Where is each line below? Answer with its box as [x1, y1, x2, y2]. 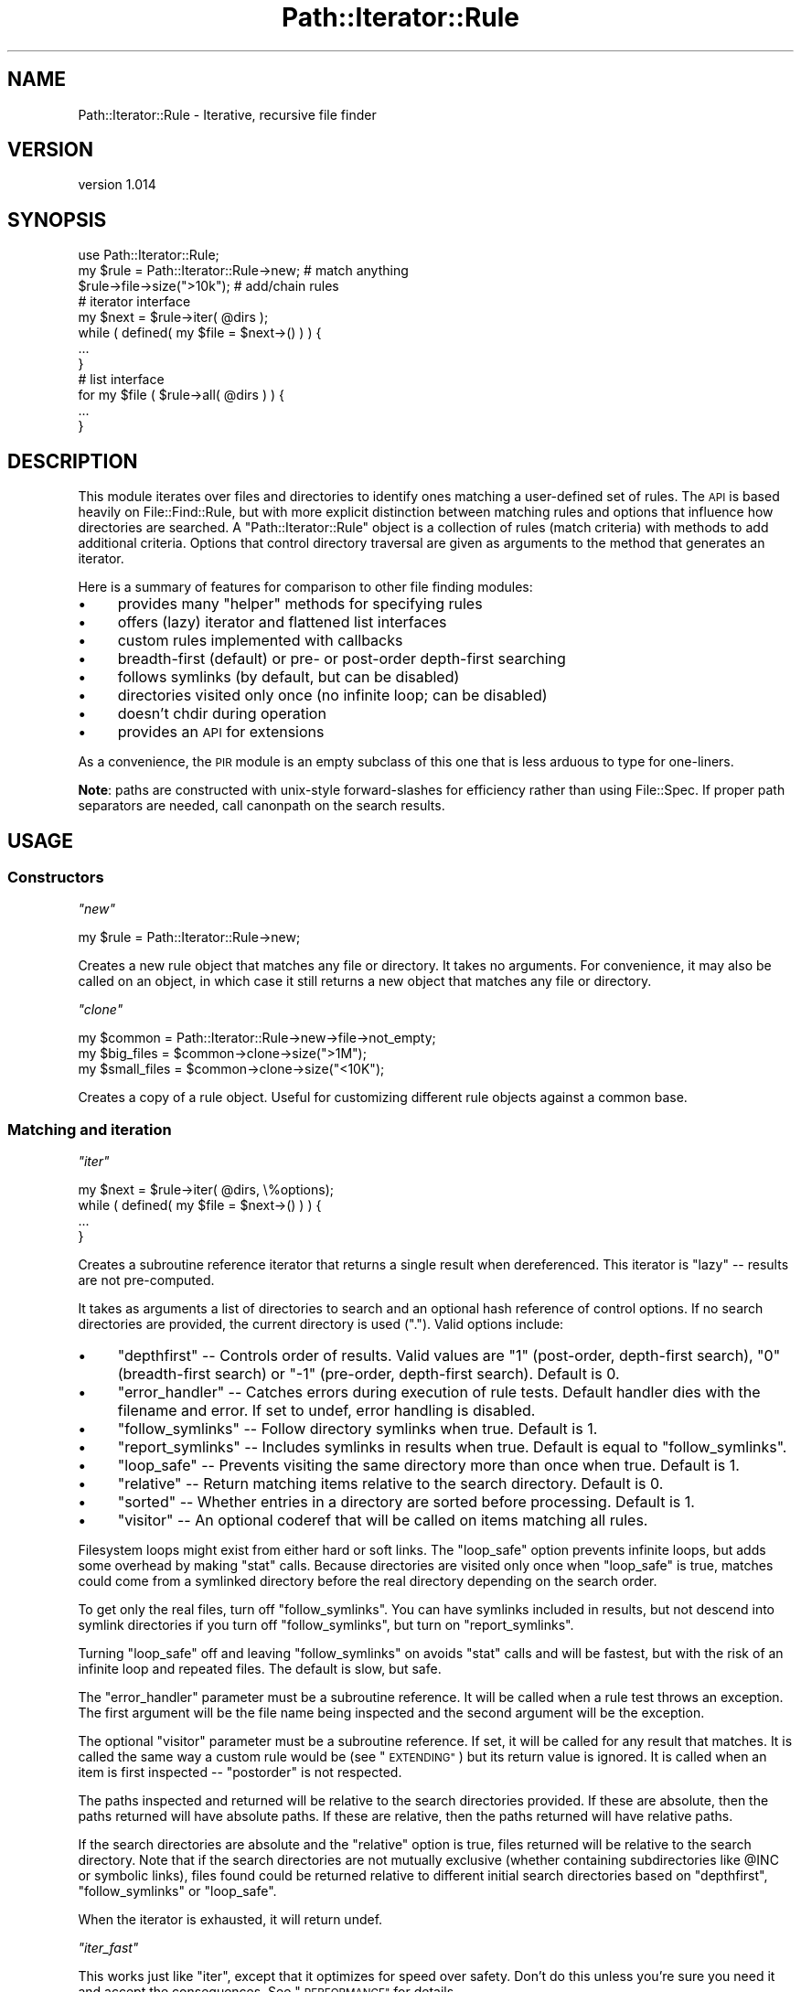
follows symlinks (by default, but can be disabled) [117, 668, 460, 687]
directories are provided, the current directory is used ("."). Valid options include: [78, 1316, 564, 1333]
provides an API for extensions [117, 723, 325, 742]
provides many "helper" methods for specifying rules [117, 594, 483, 614]
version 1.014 [78, 177, 156, 193]
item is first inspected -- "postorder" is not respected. [78, 1764, 402, 1781]
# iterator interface [78, 294, 191, 310]
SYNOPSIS [7, 208, 107, 231]
